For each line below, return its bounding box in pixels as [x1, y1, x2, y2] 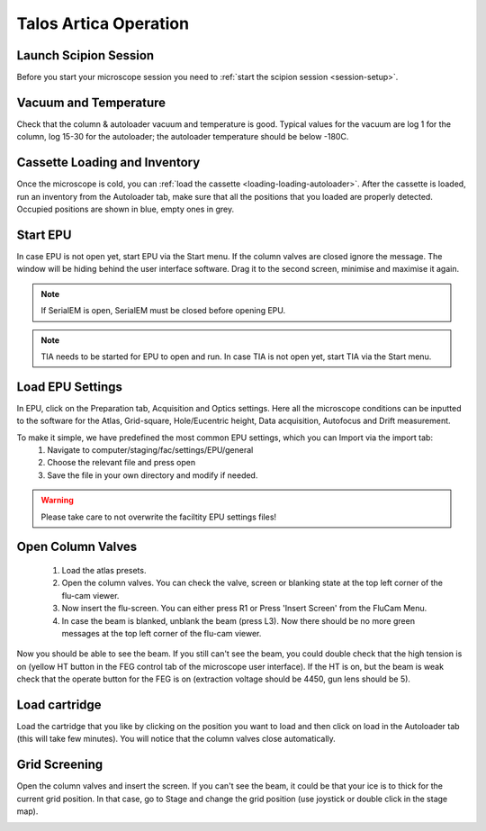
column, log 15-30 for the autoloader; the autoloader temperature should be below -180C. [16, 131, 349, 142]
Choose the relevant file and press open [47, 457, 196, 468]
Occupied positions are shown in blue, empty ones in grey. [16, 203, 234, 215]
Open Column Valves [16, 539, 138, 555]
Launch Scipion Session [16, 48, 155, 63]
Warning [40, 495, 74, 506]
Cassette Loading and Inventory [16, 155, 201, 170]
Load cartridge [16, 697, 103, 712]
